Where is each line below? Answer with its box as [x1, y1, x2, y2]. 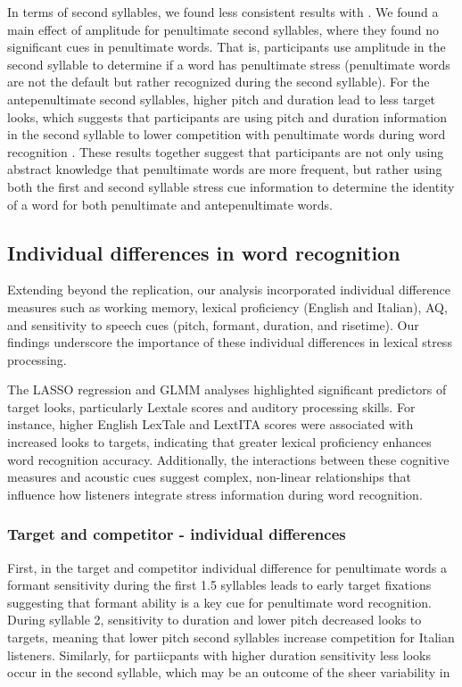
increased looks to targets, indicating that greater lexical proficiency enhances [7, 433, 432, 451]
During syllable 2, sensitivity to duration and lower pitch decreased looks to [7, 610, 422, 629]
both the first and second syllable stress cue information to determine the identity [7, 177, 455, 195]
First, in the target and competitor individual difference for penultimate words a [7, 558, 447, 576]
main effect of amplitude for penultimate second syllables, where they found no [7, 20, 440, 38]
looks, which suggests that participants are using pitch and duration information [7, 107, 448, 126]
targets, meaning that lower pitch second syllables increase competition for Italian [7, 628, 455, 647]
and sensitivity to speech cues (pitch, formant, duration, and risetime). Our [7, 315, 419, 334]
